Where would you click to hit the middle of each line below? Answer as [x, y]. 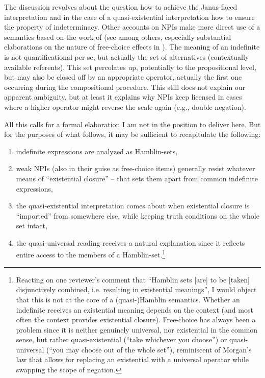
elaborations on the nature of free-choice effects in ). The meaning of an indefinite [132, 47]
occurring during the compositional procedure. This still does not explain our [125, 87]
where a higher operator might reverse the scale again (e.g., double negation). [125, 107]
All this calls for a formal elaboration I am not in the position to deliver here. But [132, 124]
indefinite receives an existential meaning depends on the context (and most [135, 309]
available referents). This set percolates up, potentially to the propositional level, [130, 67]
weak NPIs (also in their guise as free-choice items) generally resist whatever [136, 168]
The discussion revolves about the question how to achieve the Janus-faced [121, 7]
